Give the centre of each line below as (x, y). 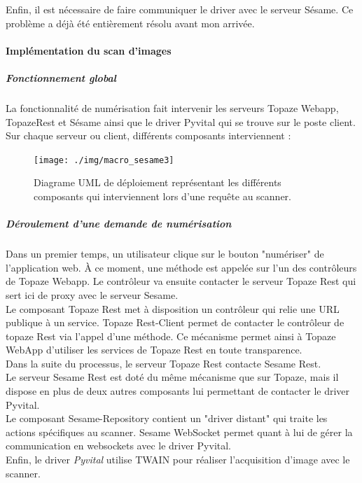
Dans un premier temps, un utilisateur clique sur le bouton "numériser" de (165, 254)
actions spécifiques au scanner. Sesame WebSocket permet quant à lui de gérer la (179, 432)
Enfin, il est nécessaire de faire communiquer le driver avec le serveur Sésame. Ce (180, 9)
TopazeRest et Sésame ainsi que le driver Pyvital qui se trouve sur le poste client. (181, 121)
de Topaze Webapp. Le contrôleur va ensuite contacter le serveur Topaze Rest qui (181, 281)
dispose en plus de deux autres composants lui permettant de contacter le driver (178, 391)
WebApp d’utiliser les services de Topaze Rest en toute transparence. (154, 350)
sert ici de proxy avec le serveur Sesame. (92, 294)
